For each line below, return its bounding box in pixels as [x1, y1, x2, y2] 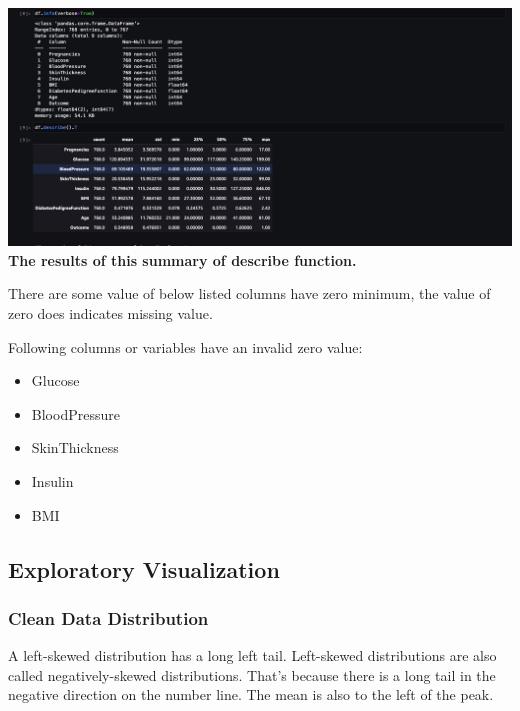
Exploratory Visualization [8, 553, 280, 584]
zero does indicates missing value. [8, 303, 213, 323]
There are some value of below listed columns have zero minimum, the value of [8, 283, 491, 304]
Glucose [31, 370, 80, 391]
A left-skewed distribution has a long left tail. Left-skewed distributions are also [8, 645, 497, 666]
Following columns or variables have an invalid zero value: [8, 336, 363, 357]
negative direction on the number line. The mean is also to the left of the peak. [8, 684, 494, 705]
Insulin [31, 470, 74, 491]
